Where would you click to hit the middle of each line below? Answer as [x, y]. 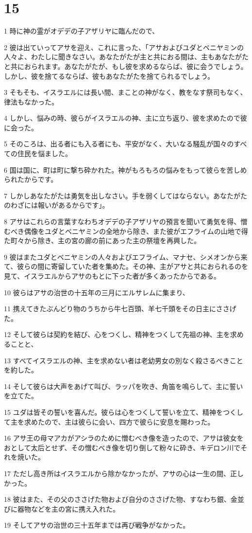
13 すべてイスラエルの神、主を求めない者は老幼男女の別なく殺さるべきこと [124, 360]
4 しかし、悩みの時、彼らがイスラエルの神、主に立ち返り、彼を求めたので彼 [126, 118]
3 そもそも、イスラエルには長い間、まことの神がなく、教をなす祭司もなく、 [126, 92]
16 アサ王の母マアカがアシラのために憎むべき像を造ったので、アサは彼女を [124, 438]
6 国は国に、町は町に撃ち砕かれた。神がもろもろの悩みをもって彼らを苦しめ [126, 169]
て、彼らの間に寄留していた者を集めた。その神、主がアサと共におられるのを [126, 266]
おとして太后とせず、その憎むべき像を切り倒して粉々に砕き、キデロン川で [122, 447]
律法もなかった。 [31, 101]
